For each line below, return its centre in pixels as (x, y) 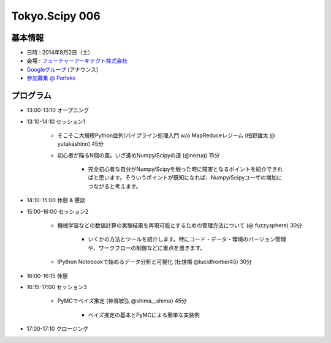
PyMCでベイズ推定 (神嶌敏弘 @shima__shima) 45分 (122, 301)
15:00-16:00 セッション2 (58, 211)
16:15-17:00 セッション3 (57, 287)
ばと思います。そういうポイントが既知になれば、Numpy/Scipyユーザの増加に (185, 178)
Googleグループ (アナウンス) (63, 69)
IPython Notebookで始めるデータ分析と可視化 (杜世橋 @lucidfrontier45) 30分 (155, 262)
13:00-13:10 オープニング (58, 110)
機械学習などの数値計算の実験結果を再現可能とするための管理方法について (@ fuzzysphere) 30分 (180, 225)
